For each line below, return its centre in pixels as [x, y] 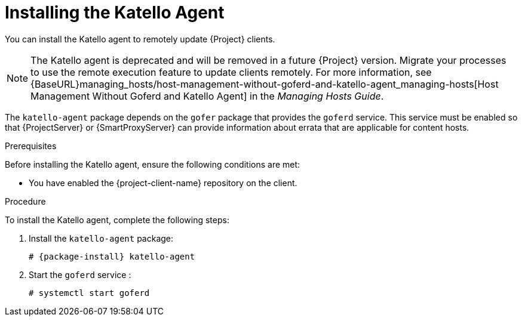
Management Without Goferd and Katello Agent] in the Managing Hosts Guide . [207, 96]
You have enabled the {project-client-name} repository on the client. [163, 183]
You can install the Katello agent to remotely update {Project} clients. [140, 39]
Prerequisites [31, 146]
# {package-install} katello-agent [112, 256]
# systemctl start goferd [89, 293]
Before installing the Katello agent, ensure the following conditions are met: [153, 164]
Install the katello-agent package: [101, 238]
